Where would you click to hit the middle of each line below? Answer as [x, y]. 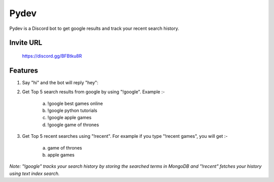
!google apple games [70, 118]
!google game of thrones [73, 125]
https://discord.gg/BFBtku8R [52, 56]
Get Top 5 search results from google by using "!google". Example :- [93, 92]
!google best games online [75, 103]
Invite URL [26, 43]
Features [24, 70]
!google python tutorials [72, 111]
